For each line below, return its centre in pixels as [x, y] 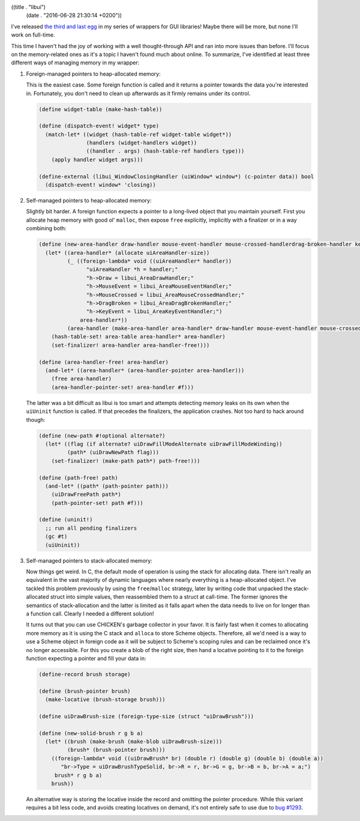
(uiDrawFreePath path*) [86, 495]
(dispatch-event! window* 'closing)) [100, 185]
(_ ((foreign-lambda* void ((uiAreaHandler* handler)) [149, 261]
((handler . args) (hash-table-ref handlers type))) [165, 151]
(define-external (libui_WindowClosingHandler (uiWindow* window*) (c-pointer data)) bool [176, 176]
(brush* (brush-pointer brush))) [116, 750]
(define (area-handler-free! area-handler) [104, 362]
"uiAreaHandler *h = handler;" [132, 270]
